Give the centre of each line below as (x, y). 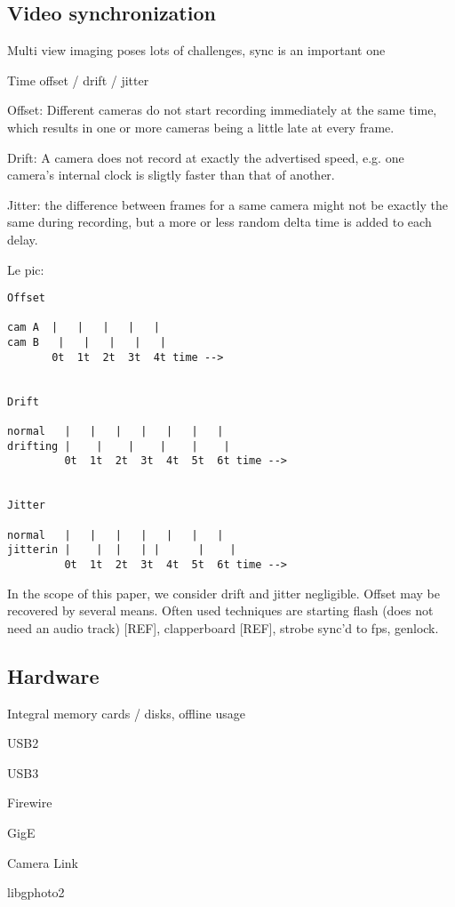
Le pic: (26, 269)
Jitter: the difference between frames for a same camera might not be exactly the (227, 204)
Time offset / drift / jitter (78, 80)
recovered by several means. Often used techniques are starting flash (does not (220, 610)
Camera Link (43, 862)
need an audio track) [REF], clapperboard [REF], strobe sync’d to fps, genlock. (223, 627)
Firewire (30, 803)
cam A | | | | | (84, 328)
